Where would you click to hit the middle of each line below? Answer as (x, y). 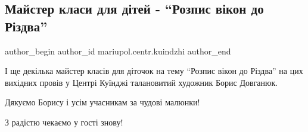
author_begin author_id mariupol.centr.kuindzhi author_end (118, 51)
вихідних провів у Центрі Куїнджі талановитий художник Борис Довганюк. (141, 82)
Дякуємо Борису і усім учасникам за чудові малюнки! (102, 102)
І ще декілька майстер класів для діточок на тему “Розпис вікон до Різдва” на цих (154, 71)
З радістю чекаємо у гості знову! (64, 122)
